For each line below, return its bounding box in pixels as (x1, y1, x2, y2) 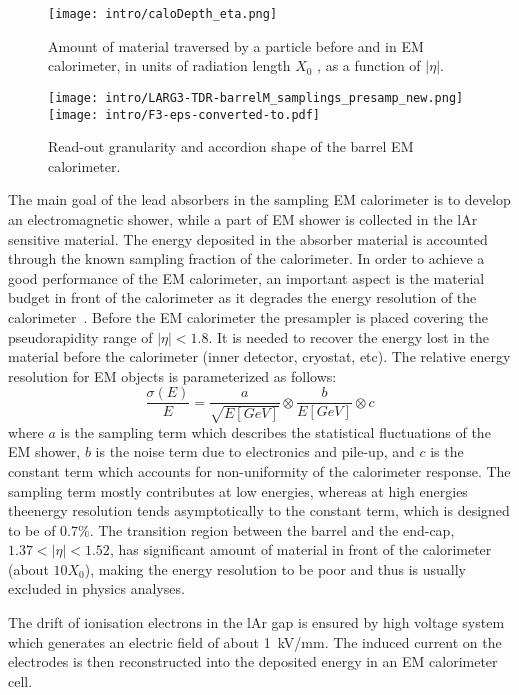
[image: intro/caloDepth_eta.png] (48, 7, 278, 21)
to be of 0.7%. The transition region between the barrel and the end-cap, (8, 519, 455, 540)
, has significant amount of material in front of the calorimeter (109, 539, 492, 560)
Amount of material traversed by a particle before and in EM (48, 35, 424, 56)
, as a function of (317, 55, 421, 76)
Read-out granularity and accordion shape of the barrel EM (48, 136, 414, 157)
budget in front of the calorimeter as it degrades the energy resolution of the (8, 287, 477, 308)
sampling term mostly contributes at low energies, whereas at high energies (8, 480, 468, 501)
